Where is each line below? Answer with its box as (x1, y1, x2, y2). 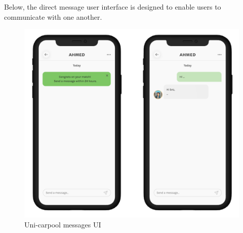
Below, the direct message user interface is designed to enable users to (4, 2, 221, 12)
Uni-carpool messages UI (24, 219, 101, 229)
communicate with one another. (4, 11, 102, 22)
